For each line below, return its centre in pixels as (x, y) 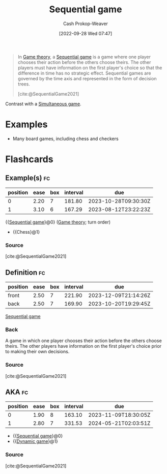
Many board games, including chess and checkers (65, 139)
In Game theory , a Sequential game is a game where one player (84, 57)
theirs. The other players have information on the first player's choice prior (83, 346)
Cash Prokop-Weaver (86, 24)
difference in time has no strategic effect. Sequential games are (84, 73)
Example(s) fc (28, 178)
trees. (24, 84)
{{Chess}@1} (26, 232)
